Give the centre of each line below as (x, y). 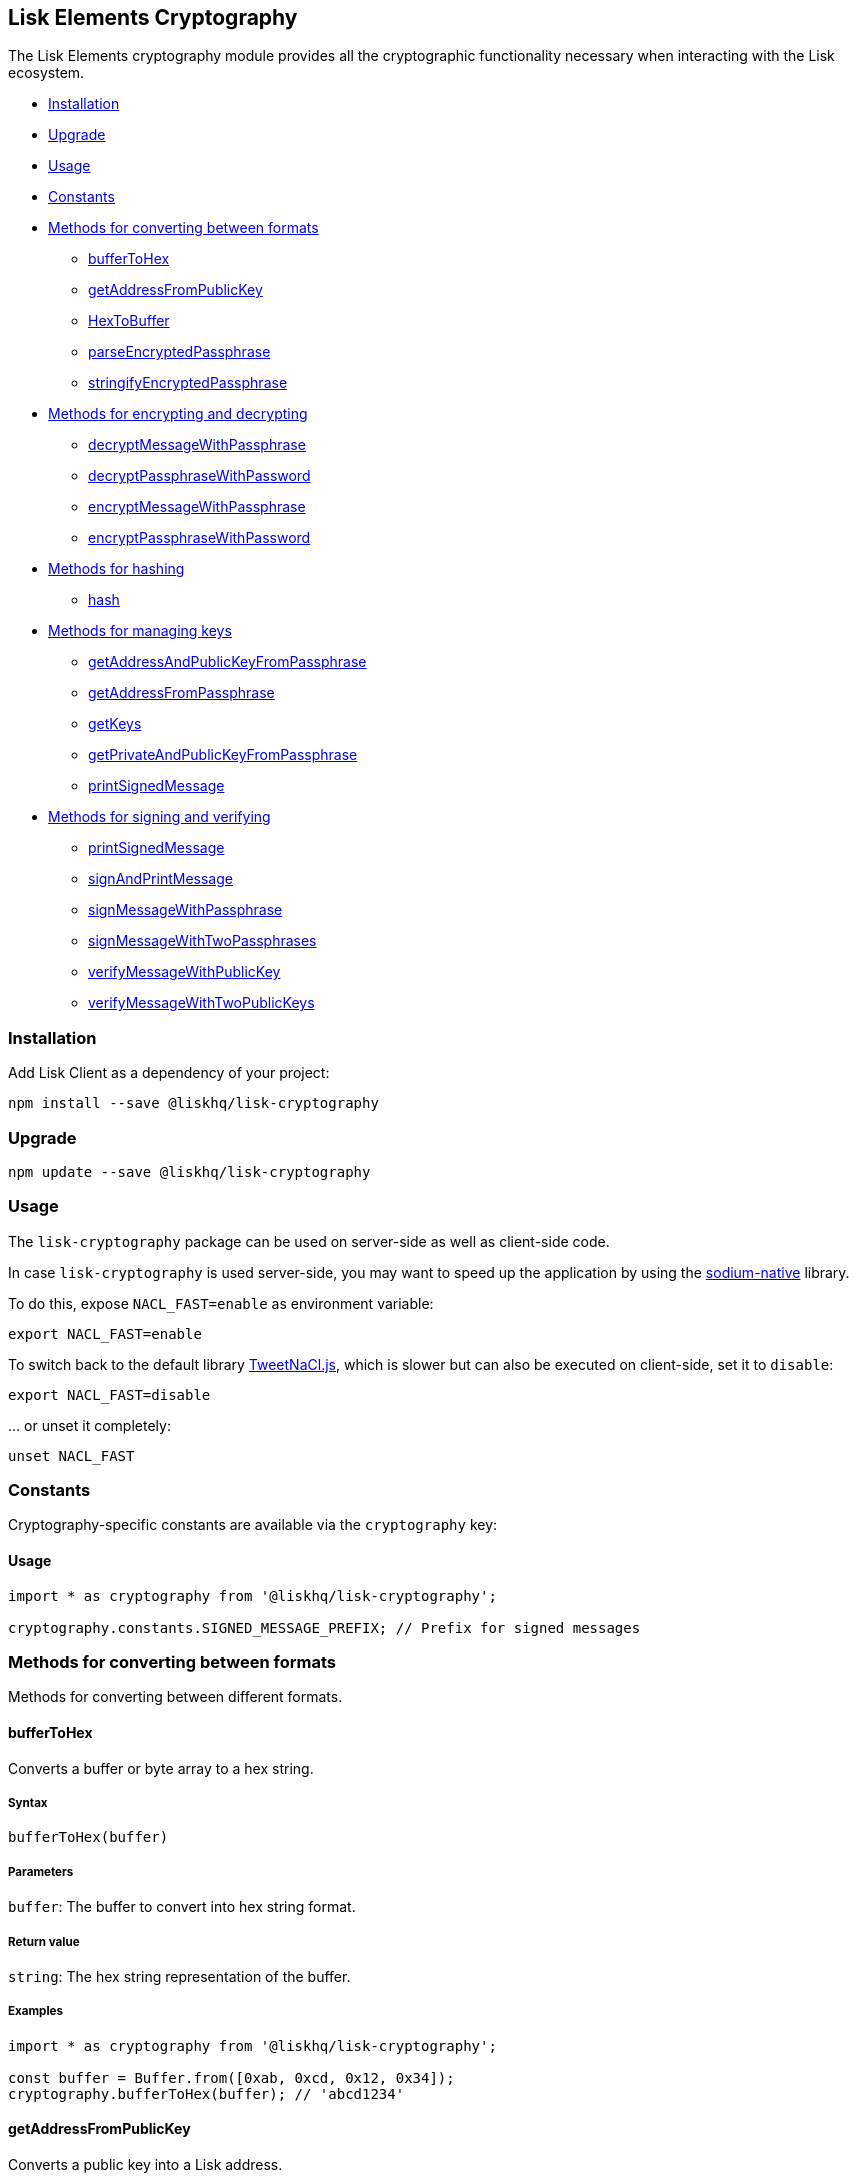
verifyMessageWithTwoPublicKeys (201, 1003)
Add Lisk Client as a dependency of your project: (169, 1073)
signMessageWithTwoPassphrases (202, 941)
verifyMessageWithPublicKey (184, 972)
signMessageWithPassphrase (185, 910)
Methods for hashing (116, 569)
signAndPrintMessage (160, 879)
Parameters (41, 1871)
